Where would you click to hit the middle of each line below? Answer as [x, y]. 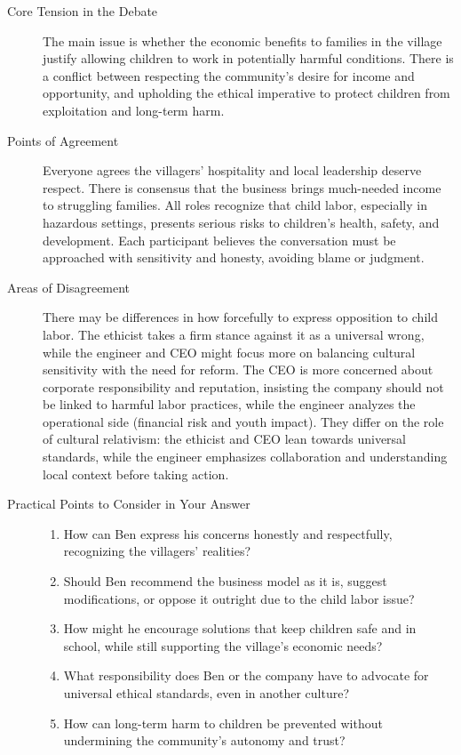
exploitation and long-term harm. [134, 110]
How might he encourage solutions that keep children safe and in [240, 628]
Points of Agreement [63, 140]
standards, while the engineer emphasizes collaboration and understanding [245, 457]
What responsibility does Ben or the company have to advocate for [246, 675]
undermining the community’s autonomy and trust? [204, 740]
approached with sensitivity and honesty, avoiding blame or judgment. [234, 257]
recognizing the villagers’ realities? [157, 551]
